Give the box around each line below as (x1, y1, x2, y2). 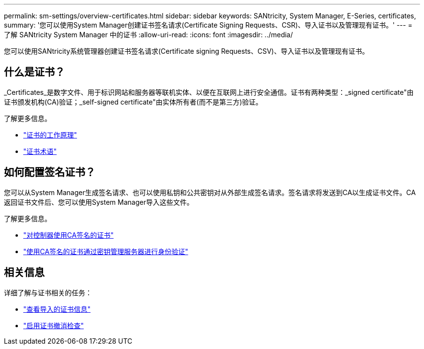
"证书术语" (23, 147, 57, 155)
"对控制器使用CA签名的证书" (23, 230, 114, 239)
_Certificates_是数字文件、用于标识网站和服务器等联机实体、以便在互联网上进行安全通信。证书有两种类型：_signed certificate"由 (4, 88, 414, 96)
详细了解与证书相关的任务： (4, 288, 92, 297)
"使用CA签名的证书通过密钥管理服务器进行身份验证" (23, 247, 188, 256)
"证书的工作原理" (23, 130, 77, 139)
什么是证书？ (4, 66, 65, 78)
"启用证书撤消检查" (23, 321, 84, 330)
